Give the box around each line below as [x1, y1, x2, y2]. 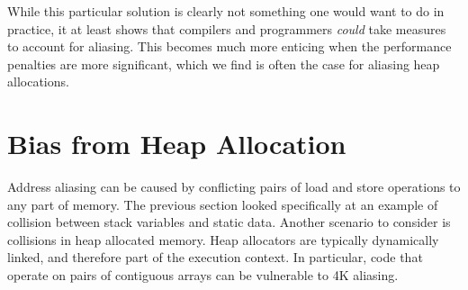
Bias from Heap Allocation [7, 125, 346, 162]
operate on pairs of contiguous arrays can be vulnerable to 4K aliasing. [7, 266, 399, 285]
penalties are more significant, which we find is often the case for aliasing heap [7, 54, 440, 73]
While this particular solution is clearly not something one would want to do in [7, 2, 445, 20]
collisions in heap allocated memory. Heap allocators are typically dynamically [7, 230, 439, 249]
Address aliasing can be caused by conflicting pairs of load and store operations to [7, 177, 461, 196]
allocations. [7, 72, 69, 91]
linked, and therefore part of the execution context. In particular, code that [7, 248, 423, 267]
